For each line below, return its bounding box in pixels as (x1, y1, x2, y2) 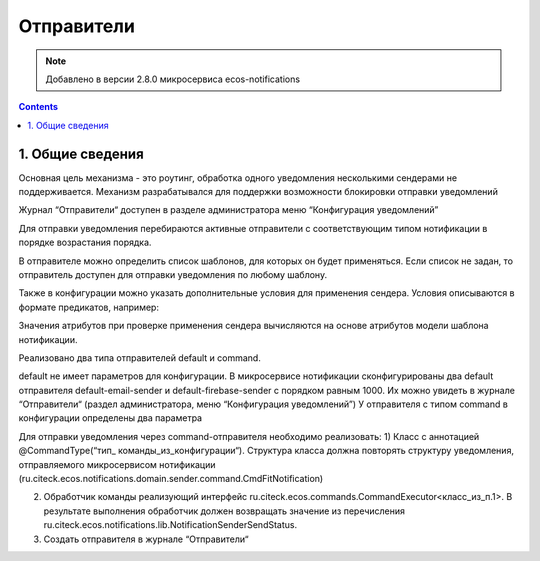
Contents (18, 101, 59, 113)
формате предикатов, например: (18, 301, 160, 313)
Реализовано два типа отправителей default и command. (18, 351, 262, 364)
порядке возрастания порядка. (18, 236, 152, 249)
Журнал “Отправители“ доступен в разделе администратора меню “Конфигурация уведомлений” (18, 204, 439, 216)
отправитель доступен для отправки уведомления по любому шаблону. (18, 268, 328, 280)
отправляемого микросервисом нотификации (18, 458, 216, 470)
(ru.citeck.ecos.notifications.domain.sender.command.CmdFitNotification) (18, 473, 324, 485)
